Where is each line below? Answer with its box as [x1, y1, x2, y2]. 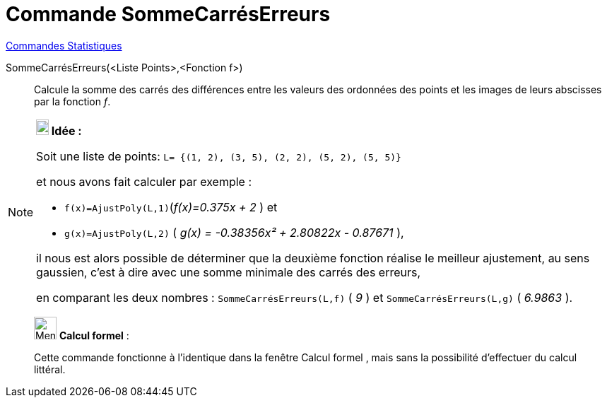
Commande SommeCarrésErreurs [6, 2, 331, 26]
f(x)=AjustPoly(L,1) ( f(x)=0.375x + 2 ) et [64, 199, 278, 214]
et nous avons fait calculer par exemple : [36, 174, 252, 189]
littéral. [34, 363, 66, 375]
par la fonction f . [34, 95, 111, 107]
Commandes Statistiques [6, 39, 122, 52]
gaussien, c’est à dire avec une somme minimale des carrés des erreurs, [36, 264, 421, 279]
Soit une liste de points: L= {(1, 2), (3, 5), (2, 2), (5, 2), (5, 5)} [36, 148, 401, 163]
